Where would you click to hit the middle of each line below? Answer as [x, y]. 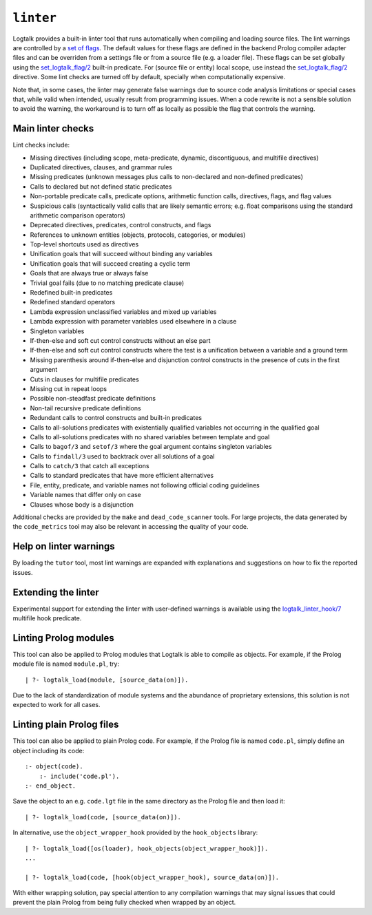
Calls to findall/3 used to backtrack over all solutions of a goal [122, 456]
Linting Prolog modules [63, 638]
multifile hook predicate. [47, 618]
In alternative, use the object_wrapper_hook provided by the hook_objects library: [135, 832]
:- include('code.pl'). [79, 776]
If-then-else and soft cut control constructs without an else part [120, 340]
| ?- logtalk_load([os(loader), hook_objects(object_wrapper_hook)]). [147, 848]
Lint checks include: [41, 145]
